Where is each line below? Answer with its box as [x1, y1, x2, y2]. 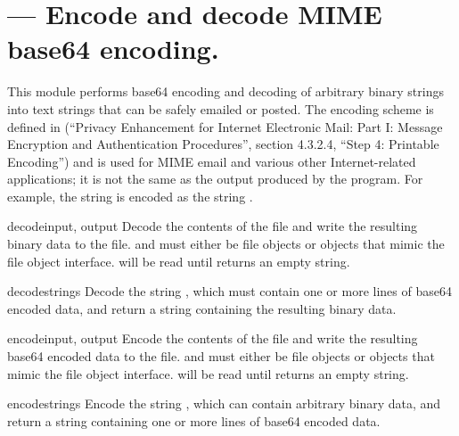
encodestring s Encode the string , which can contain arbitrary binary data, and [7, 394, 441, 413]
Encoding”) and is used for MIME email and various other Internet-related [7, 152, 416, 170]
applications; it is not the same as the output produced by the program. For [7, 169, 423, 188]
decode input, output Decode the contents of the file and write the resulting [7, 217, 418, 235]
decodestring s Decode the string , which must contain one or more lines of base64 [7, 282, 452, 300]
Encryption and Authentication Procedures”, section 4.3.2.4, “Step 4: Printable [7, 135, 439, 153]
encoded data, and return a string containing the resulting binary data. [7, 299, 397, 317]
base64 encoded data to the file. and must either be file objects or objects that [7, 347, 435, 366]
